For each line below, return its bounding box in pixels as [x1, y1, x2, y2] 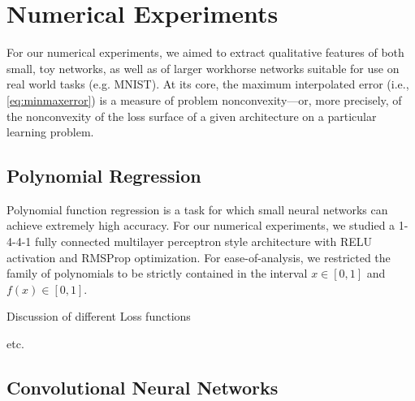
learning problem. [6, 123, 94, 140]
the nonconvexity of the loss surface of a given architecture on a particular [6, 107, 377, 124]
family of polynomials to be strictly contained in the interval [6, 265, 308, 282]
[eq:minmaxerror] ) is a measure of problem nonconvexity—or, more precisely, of [6, 91, 402, 108]
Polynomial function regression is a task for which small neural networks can [6, 200, 388, 218]
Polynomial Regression [6, 163, 201, 188]
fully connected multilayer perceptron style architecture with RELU [34, 233, 373, 250]
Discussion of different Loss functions [6, 308, 191, 325]
